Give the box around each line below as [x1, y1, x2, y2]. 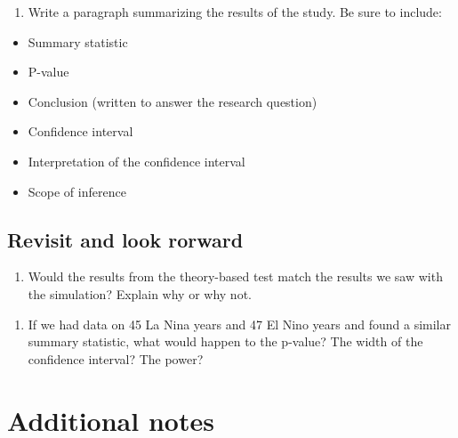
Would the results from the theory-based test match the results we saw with [28, 267, 443, 286]
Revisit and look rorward [7, 225, 244, 253]
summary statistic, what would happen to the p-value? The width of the [28, 332, 423, 351]
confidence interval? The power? [28, 349, 204, 368]
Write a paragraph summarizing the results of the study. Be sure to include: [28, 3, 442, 20]
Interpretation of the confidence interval [28, 151, 245, 170]
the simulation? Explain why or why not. [28, 284, 252, 303]
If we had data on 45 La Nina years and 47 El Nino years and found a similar [28, 314, 451, 333]
